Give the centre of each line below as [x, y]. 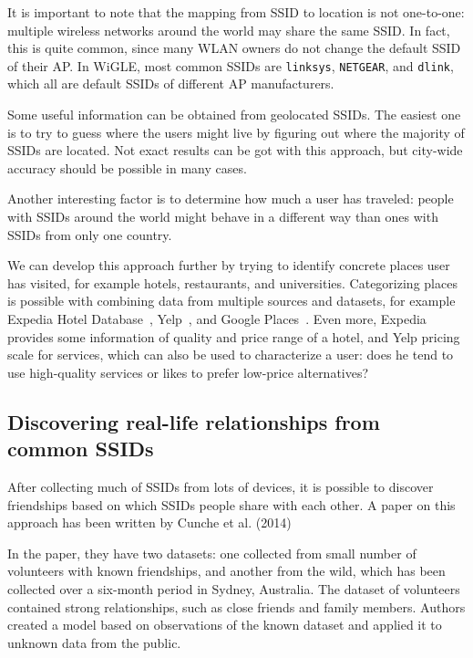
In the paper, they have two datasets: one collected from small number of [212, 553]
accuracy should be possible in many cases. [127, 167]
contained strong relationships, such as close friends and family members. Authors [236, 606]
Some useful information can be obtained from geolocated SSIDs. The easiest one [234, 115]
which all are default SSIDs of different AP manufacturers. [171, 84]
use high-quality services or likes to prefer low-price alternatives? [188, 372]
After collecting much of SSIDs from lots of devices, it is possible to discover [221, 486]
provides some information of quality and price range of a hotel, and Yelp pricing [234, 336]
